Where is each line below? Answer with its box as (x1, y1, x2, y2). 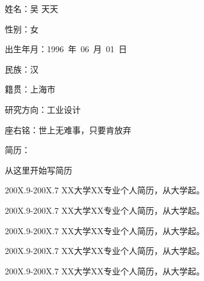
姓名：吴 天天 (5, 2, 58, 14)
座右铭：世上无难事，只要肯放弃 (5, 123, 131, 136)
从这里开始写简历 (5, 163, 72, 176)
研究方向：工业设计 (5, 103, 81, 115)
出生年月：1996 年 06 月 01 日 (5, 43, 127, 55)
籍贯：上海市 (5, 83, 55, 95)
